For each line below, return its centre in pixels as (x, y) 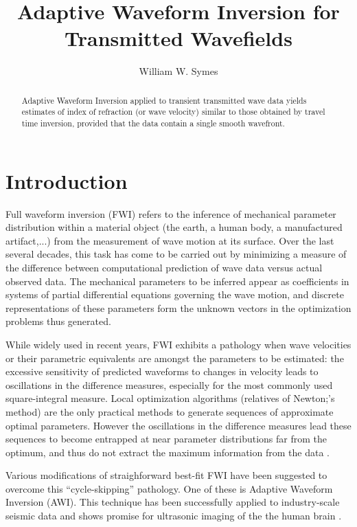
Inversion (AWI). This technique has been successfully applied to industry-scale (173, 502)
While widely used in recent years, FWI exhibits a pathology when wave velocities (178, 344)
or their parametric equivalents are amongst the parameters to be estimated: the (175, 358)
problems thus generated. (58, 321)
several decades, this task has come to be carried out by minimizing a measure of (176, 254)
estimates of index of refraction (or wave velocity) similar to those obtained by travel (173, 112)
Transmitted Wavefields (178, 38)
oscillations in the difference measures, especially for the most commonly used (169, 384)
